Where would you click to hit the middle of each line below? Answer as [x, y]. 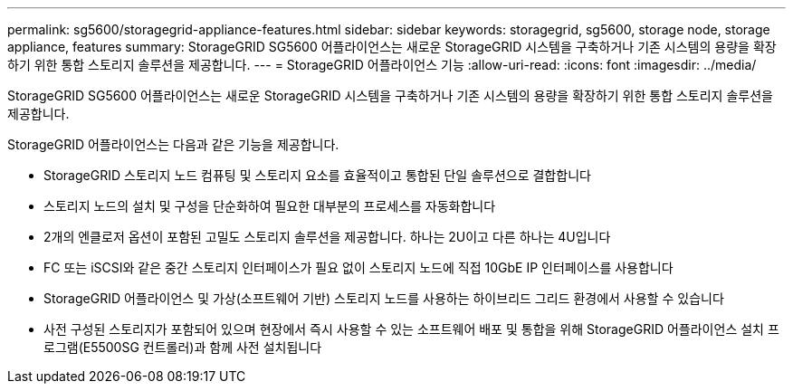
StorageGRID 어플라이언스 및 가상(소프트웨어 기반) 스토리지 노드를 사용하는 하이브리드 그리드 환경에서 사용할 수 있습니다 [384, 298]
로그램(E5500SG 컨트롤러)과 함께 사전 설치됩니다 [183, 347]
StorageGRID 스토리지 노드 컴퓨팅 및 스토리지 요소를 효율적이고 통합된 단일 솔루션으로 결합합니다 [317, 175]
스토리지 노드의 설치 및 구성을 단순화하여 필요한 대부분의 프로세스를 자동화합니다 [270, 206]
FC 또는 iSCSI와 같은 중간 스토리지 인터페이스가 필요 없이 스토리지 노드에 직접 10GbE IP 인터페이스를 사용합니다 [358, 267]
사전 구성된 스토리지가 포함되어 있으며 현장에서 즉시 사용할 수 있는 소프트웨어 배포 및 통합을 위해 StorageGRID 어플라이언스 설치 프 [411, 329]
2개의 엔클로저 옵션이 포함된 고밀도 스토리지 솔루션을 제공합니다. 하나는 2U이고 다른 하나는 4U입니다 [327, 237]
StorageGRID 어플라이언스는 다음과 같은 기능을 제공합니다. [173, 144]
